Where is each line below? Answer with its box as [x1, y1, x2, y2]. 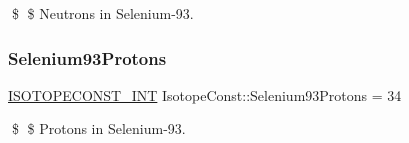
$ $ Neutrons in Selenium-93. [11, 3, 194, 23]
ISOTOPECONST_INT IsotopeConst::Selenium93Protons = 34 [8, 84, 402, 105]
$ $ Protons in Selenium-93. [11, 118, 186, 139]
